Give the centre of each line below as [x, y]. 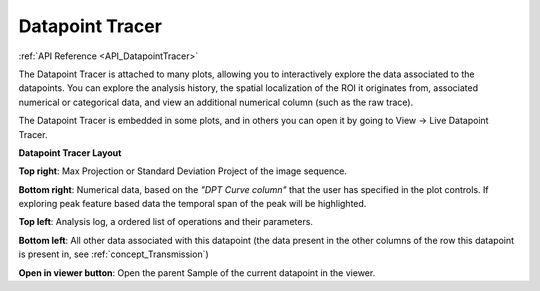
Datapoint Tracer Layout [70, 152]
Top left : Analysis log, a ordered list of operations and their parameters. [166, 222]
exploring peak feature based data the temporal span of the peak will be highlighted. [192, 204]
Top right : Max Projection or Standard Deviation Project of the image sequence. [182, 171]
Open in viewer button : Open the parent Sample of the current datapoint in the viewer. [197, 272]
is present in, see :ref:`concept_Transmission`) [113, 254]
